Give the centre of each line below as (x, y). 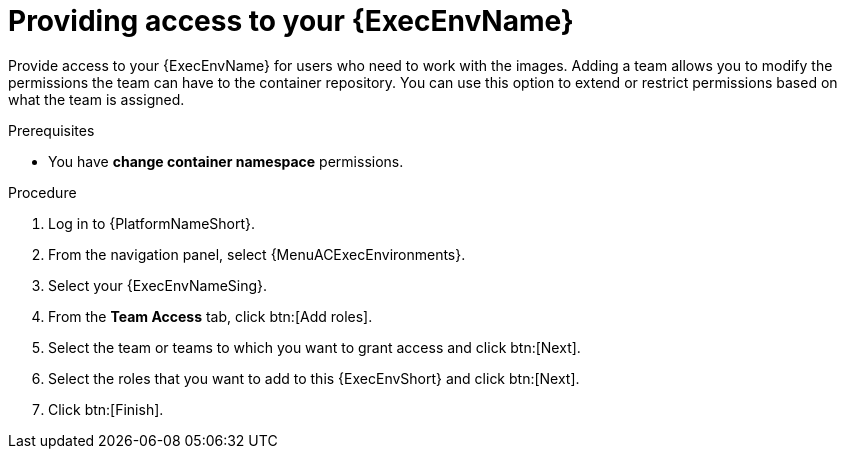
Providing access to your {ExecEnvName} (291, 21)
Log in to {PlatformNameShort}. (152, 223)
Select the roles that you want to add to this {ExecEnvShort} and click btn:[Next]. (314, 378)
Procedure (42, 192)
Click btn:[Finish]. (106, 409)
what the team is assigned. (96, 99)
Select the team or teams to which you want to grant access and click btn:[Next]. (314, 347)
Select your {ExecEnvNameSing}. (158, 285)
